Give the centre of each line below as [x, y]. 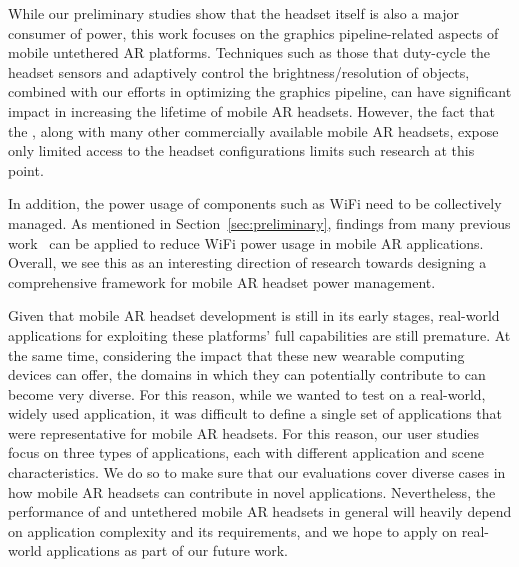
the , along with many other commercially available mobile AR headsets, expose [253, 130]
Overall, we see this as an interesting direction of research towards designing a [247, 262]
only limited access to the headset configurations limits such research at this [241, 150]
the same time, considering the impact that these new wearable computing [236, 354]
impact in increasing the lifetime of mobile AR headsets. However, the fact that [251, 110]
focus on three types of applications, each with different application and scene [246, 452]
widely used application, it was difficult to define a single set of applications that [255, 413]
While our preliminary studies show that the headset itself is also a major [234, 13]
